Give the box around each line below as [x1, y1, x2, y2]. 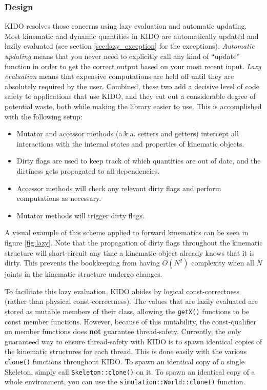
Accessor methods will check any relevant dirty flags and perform [16, 182, 221, 193]
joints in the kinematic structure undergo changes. [5, 269, 162, 279]
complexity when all [191, 257, 254, 268]
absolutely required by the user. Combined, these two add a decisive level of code [5, 80, 259, 91]
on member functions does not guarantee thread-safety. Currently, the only [5, 326, 241, 337]
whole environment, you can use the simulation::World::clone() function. [5, 376, 245, 387]
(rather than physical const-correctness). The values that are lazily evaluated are [5, 296, 258, 306]
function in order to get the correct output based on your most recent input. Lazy [5, 60, 261, 71]
